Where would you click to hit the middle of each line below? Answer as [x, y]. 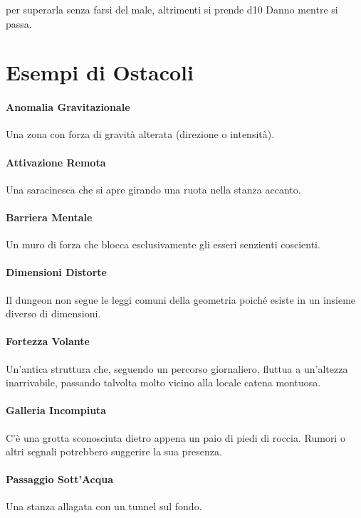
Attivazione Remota [56, 162]
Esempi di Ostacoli [100, 72]
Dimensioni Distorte [56, 272]
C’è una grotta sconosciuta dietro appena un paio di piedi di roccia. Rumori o [176, 437]
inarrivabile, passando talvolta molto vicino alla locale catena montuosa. [163, 382]
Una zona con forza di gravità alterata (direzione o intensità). [140, 134]
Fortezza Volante [48, 341]
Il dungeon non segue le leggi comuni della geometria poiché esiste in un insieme [181, 299]
